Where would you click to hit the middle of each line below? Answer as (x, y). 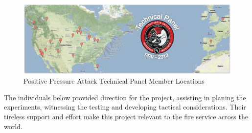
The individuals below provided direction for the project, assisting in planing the (125, 97)
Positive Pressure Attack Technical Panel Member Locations (114, 81)
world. (13, 126)
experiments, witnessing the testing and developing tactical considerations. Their (125, 107)
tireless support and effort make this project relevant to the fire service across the (126, 117)
